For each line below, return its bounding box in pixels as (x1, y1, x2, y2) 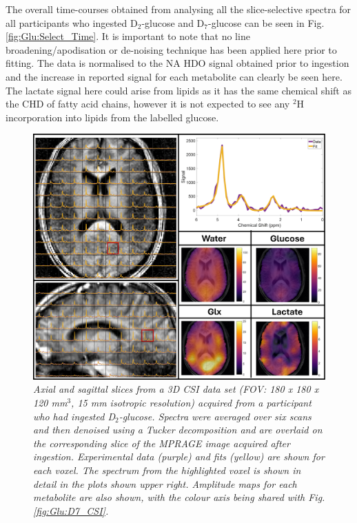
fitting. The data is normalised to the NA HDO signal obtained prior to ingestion (6, 56, 349, 70)
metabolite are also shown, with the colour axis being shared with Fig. (33, 490, 325, 504)
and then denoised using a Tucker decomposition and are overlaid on (33, 422, 323, 437)
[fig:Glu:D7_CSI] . (33, 503, 109, 517)
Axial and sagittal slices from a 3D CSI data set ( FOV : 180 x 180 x (33, 382, 319, 396)
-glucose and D (141, 15, 205, 30)
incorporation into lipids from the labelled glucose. (6, 110, 219, 124)
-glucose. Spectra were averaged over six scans (119, 409, 312, 423)
